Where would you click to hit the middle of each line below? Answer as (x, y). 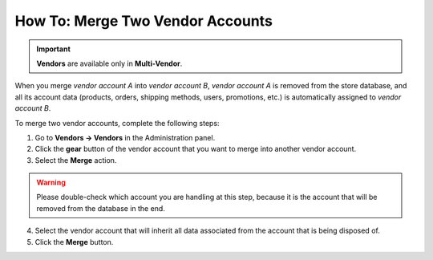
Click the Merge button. (74, 242)
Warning (51, 183)
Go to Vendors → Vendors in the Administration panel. (125, 137)
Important (54, 49)
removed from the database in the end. (101, 208)
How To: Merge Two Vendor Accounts (144, 21)
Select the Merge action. (76, 160)
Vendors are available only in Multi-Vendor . (109, 63)
